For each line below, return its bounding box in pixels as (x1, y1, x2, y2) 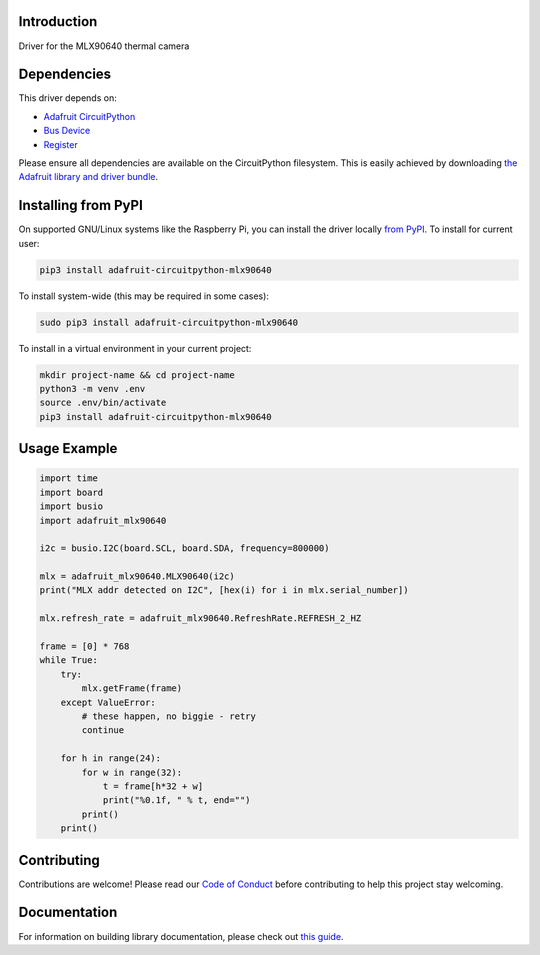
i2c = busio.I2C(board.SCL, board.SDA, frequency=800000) (39, 543, 330, 554)
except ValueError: (60, 696, 157, 708)
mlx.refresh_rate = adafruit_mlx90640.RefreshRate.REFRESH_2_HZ (39, 613, 362, 624)
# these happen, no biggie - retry (81, 711, 257, 722)
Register (43, 138, 79, 150)
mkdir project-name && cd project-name (39, 369, 235, 380)
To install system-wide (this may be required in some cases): (18, 290, 270, 302)
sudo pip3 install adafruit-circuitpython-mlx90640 (39, 316, 299, 328)
